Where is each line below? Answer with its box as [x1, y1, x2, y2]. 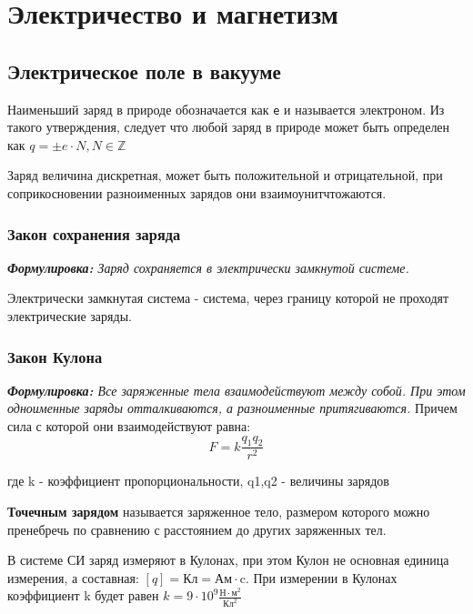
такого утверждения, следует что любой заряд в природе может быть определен [7, 117, 450, 136]
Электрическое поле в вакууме [7, 56, 281, 85]
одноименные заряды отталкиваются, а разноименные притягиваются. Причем [7, 398, 458, 418]
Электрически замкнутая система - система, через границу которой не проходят [7, 288, 449, 307]
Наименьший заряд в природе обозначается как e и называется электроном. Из [7, 99, 445, 118]
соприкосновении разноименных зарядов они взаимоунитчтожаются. [7, 184, 387, 203]
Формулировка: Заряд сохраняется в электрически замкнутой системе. [7, 257, 409, 277]
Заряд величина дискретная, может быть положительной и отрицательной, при [7, 166, 443, 185]
